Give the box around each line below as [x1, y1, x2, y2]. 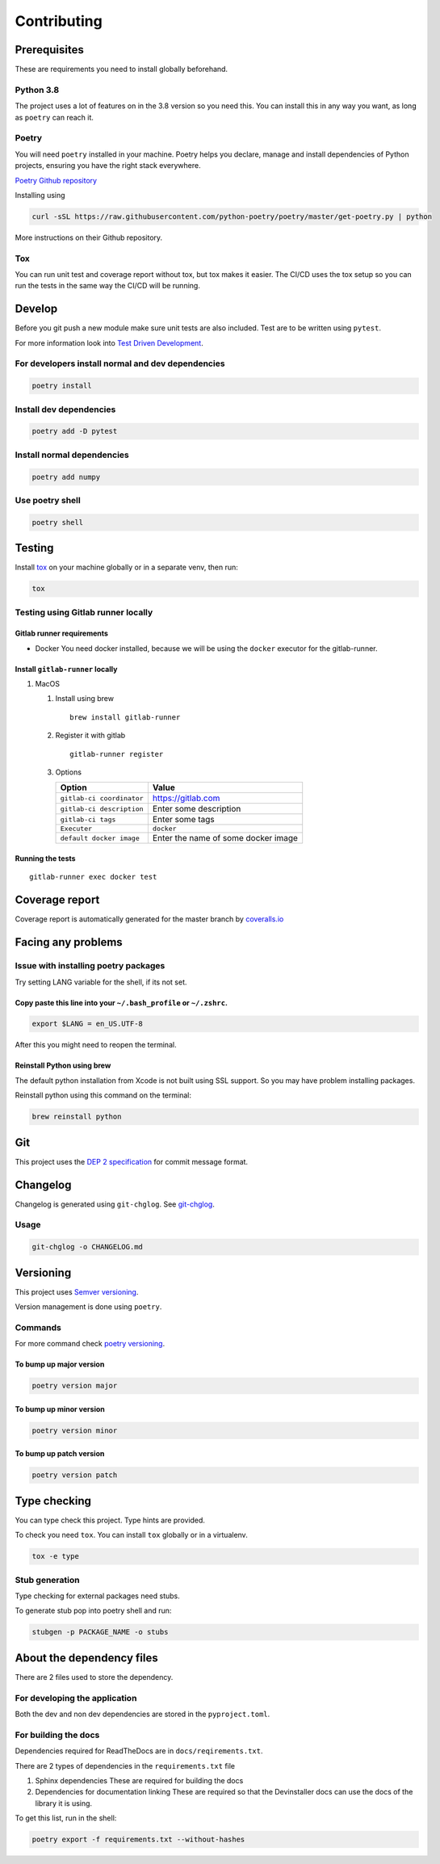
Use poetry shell [15, 494, 81, 506]
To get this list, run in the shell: [15, 1813, 117, 1823]
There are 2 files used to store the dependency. [15, 1672, 174, 1681]
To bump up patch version [15, 1449, 105, 1459]
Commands [15, 1321, 62, 1333]
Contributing [15, 12, 103, 30]
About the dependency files [15, 1651, 158, 1665]
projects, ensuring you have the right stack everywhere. [15, 161, 201, 170]
